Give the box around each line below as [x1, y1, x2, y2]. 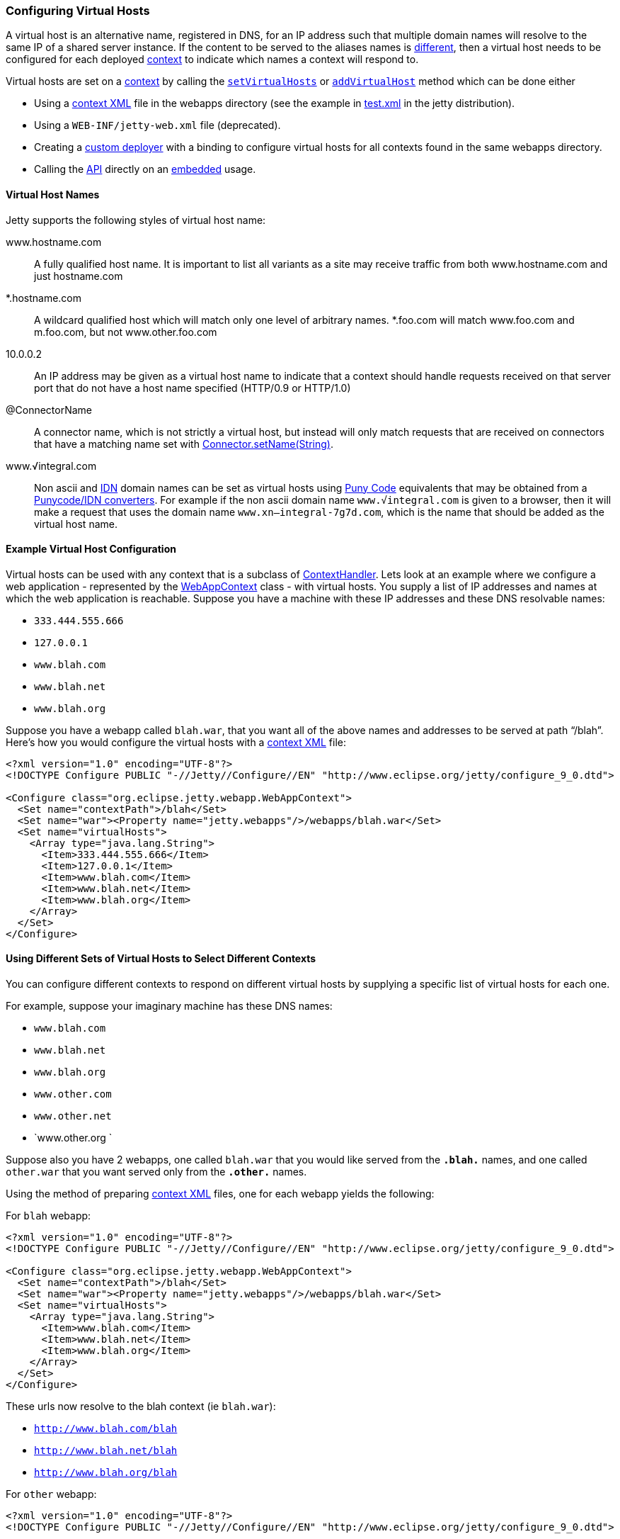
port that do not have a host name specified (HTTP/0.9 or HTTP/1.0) [34, 381, 351, 394]
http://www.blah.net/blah [34, 1445, 178, 1457]
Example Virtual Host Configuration [6, 543, 176, 556]
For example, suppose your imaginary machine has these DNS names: [6, 1000, 333, 1013]
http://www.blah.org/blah [34, 1467, 178, 1479]
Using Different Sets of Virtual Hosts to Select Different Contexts [6, 952, 316, 965]
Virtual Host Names [6, 188, 100, 201]
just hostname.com [34, 269, 123, 282]
